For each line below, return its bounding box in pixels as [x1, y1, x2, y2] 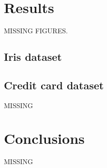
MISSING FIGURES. [4, 26, 68, 36]
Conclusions [4, 128, 85, 148]
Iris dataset [4, 49, 62, 64]
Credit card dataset [4, 77, 104, 92]
